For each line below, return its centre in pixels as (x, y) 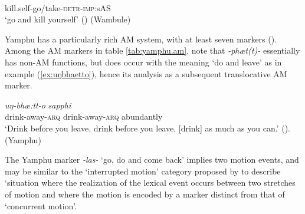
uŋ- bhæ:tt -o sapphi (38, 105)
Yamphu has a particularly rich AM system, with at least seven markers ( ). (141, 39)
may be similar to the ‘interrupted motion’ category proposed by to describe (143, 171)
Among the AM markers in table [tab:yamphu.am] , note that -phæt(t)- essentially (152, 50)
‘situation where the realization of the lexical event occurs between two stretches (150, 182)
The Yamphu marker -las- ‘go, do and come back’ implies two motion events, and (152, 159)
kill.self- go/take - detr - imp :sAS (58, 7)
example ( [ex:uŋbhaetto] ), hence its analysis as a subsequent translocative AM (146, 73)
